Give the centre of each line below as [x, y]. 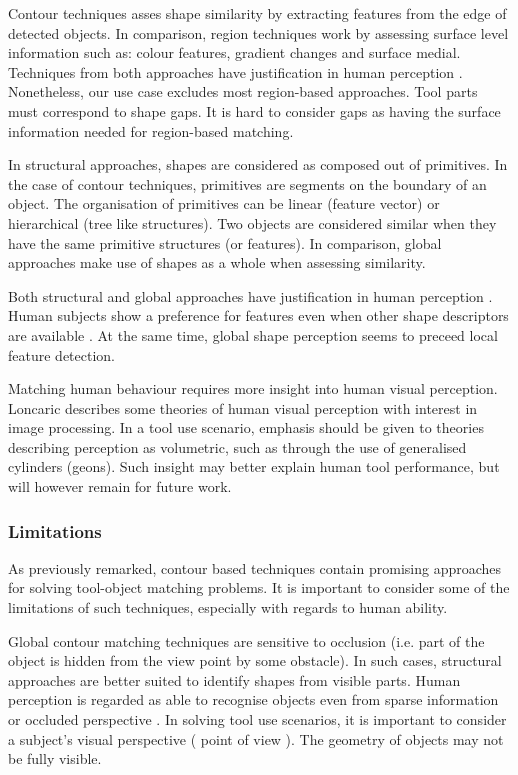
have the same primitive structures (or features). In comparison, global [225, 242]
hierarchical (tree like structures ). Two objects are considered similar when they [252, 222]
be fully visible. [55, 758]
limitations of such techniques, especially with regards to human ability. [228, 607]
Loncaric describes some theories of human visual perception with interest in [243, 407]
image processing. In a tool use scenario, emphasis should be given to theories [246, 427]
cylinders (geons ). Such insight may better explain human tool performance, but [254, 466]
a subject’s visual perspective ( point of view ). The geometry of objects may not [256, 738]
